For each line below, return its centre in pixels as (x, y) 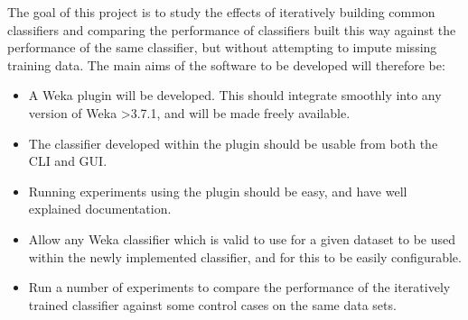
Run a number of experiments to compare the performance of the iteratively (239, 287)
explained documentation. (100, 209)
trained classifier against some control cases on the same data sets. (212, 304)
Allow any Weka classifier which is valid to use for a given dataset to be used (242, 238)
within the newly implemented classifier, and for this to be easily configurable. (245, 256)
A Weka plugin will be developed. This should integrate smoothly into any (235, 95)
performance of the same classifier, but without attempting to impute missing (222, 47)
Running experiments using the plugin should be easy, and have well (218, 191)
